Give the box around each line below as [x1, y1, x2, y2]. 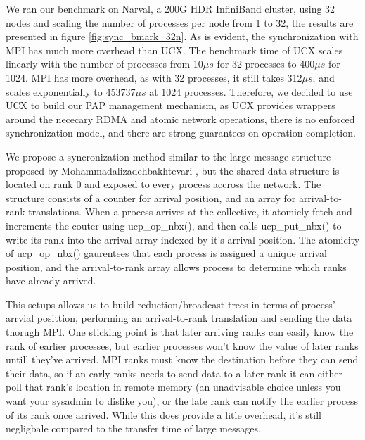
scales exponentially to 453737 [6, 84, 136, 99]
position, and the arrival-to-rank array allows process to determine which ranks [6, 259, 347, 274]
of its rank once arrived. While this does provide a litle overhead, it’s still [6, 407, 321, 422]
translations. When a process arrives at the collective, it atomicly [28, 204, 309, 219]
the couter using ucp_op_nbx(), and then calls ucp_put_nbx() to [55, 218, 342, 232]
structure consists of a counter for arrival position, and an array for [6, 190, 296, 205]
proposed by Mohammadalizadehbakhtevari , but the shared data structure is [6, 163, 340, 177]
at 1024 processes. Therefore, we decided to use [149, 84, 353, 99]
